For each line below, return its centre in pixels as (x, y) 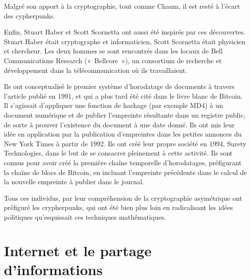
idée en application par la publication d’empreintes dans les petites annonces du (123, 134)
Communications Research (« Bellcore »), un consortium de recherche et (113, 60)
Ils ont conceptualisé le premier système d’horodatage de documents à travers (119, 86)
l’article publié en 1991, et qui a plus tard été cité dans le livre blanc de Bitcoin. (123, 96)
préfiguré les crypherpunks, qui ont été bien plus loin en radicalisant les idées (118, 207)
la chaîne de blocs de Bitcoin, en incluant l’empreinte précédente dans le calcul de (125, 172)
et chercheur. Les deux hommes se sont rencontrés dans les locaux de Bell (113, 51)
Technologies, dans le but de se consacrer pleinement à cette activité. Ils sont (118, 153)
